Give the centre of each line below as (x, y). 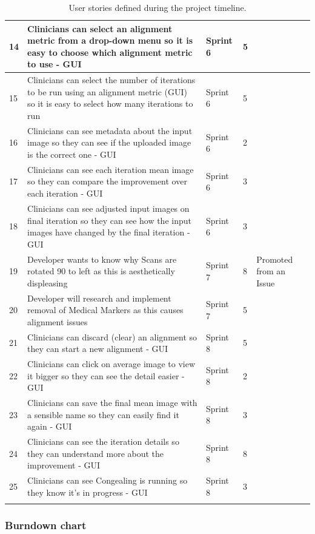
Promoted (275, 259)
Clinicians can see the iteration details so (103, 441)
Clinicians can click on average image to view (111, 364)
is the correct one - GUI (72, 154)
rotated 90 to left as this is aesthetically (101, 271)
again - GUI (50, 426)
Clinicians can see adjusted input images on (108, 208)
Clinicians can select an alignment (100, 28)
